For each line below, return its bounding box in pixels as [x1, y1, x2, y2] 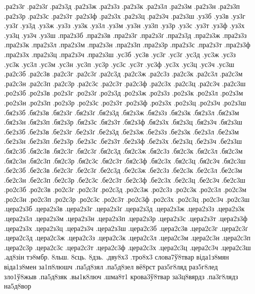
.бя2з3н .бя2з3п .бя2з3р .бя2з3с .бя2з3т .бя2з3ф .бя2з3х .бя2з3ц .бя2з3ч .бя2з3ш [4, 117, 243, 127]
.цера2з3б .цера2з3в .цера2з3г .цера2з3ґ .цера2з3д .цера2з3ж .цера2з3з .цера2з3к [4, 203, 245, 214]
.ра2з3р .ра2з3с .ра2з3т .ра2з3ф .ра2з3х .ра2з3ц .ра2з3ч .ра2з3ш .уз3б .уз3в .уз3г [4, 10, 246, 21]
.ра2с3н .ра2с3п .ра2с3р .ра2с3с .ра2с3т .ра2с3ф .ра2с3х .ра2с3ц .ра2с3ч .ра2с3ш [4, 78, 246, 88]
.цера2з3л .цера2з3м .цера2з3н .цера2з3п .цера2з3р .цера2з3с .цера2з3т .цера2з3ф [4, 213, 248, 224]
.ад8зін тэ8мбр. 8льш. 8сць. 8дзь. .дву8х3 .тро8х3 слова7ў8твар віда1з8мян [4, 252, 229, 262]
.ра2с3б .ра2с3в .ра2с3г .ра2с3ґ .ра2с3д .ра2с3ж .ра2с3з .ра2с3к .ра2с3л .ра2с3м [4, 68, 243, 79]
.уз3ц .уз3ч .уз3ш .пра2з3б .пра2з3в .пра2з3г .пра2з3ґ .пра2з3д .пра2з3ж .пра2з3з [4, 30, 247, 40]
